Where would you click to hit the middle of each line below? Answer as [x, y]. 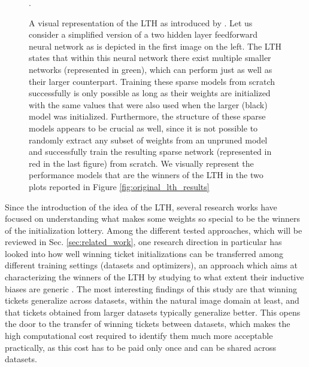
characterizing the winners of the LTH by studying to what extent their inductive [154, 277]
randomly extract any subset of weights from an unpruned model [148, 140]
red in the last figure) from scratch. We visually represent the [141, 163]
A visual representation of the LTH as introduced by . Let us [141, 22]
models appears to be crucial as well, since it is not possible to [143, 128]
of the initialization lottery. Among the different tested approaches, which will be [154, 230]
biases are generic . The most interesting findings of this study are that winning [151, 288]
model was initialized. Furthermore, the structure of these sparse [147, 116]
